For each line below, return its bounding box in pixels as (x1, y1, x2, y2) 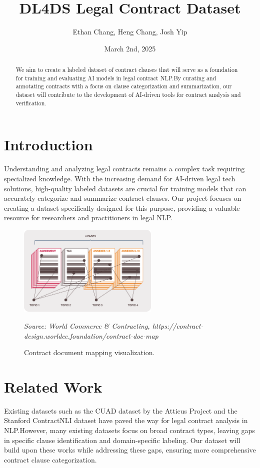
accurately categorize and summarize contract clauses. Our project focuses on (4, 193, 241, 203)
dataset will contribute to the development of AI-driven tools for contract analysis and (15, 90, 241, 99)
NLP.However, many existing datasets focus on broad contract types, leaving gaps (4, 425, 255, 436)
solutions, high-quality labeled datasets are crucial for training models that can (4, 183, 246, 193)
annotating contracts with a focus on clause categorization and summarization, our (15, 82, 232, 90)
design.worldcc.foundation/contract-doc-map (24, 330, 158, 341)
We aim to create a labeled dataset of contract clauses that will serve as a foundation (15, 65, 238, 74)
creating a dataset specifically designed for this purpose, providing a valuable (4, 202, 240, 213)
